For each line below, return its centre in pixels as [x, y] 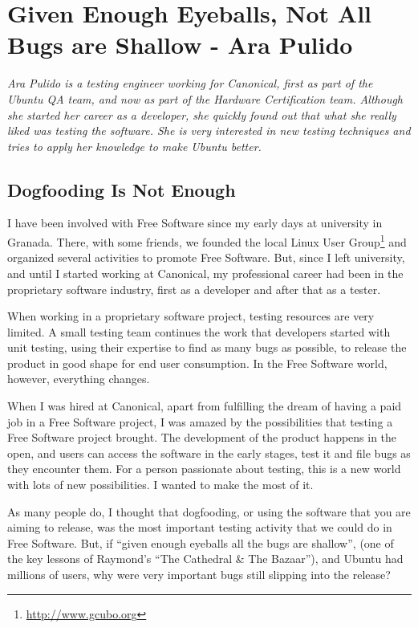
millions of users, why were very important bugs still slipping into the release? [199, 575]
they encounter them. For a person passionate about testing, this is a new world [204, 469]
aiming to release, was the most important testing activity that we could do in [200, 527]
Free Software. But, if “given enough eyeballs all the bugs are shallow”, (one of [201, 542]
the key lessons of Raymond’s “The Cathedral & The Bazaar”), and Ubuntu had [205, 559]
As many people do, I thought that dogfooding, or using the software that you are [209, 511]
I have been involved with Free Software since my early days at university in [195, 223]
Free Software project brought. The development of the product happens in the [202, 437]
